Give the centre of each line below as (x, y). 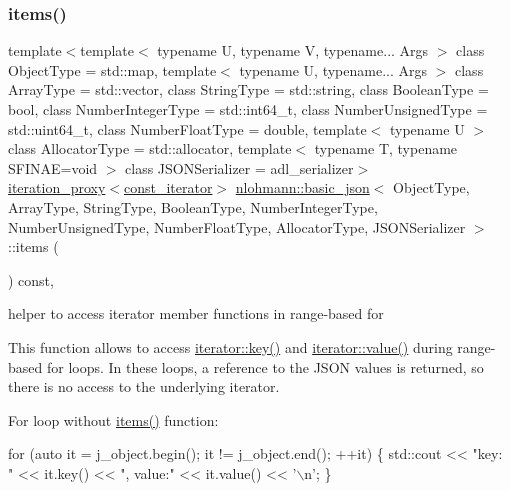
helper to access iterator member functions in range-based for (196, 313)
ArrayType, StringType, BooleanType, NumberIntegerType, (193, 206)
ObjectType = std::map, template (112, 69)
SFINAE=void (53, 167)
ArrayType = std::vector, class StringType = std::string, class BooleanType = (248, 89)
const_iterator (168, 187)
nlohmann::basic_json (302, 187)
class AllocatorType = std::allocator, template (150, 148)
